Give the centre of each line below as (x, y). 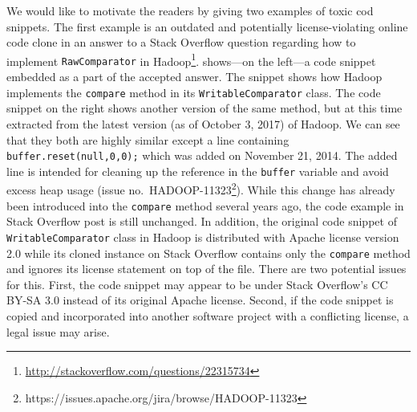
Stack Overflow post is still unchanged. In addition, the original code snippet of (202, 221)
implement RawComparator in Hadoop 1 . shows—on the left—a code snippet (191, 59)
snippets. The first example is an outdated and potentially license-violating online (207, 26)
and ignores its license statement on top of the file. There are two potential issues (206, 269)
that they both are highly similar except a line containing (148, 139)
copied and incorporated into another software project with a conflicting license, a (208, 316)
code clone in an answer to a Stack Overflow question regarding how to (181, 42)
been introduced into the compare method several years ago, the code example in (205, 205)
